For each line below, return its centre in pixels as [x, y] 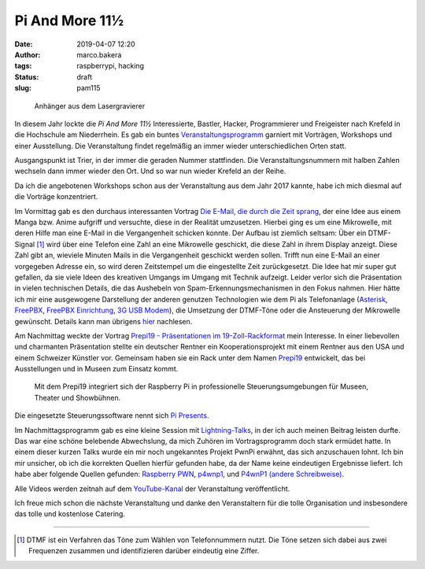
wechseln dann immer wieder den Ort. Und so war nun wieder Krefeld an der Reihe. [150, 171]
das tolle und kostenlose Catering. [70, 514]
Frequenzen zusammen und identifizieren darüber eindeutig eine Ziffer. [144, 551]
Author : [28, 54]
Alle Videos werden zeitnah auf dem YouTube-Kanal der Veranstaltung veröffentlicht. [152, 489]
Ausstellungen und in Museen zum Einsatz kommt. [96, 369]
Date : [24, 44]
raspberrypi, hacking [111, 66]
